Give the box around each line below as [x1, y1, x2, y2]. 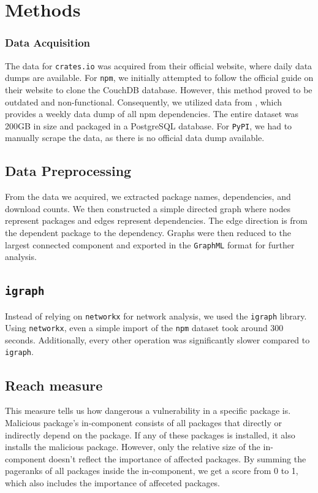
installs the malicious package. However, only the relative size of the [5, 440, 260, 453]
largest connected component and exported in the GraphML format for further [5, 238, 295, 251]
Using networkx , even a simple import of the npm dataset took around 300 [5, 321, 284, 334]
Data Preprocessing [5, 161, 132, 180]
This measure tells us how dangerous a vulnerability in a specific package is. [5, 404, 291, 417]
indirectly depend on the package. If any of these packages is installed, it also [5, 428, 295, 441]
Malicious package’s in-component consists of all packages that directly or [5, 416, 282, 429]
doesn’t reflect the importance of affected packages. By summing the [48, 452, 306, 465]
